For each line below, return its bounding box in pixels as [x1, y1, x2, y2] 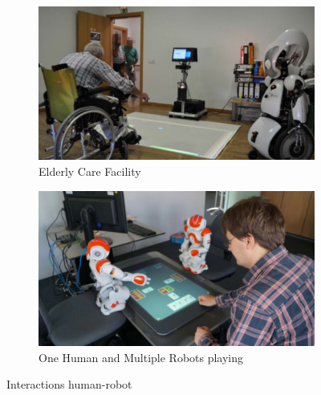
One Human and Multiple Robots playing [39, 348, 244, 365]
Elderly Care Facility [39, 162, 141, 179]
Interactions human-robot [6, 376, 132, 393]
